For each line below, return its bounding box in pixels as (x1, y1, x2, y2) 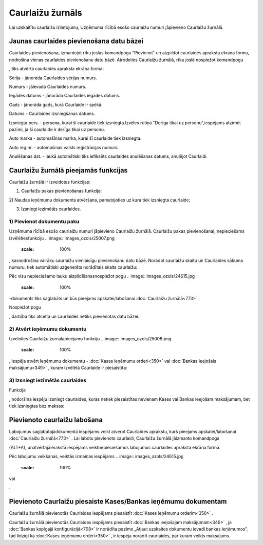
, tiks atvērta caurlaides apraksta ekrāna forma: (9, 66, 104, 72)
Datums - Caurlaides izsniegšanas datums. (9, 110, 95, 117)
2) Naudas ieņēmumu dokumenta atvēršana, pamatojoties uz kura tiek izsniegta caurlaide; (9, 197, 190, 203)
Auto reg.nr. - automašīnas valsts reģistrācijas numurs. (9, 144, 119, 150)
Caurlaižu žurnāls (9, 7, 82, 18)
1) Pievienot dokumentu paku (9, 218, 80, 225)
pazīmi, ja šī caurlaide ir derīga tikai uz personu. (9, 126, 105, 132)
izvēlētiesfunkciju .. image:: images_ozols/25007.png (9, 235, 115, 241)
